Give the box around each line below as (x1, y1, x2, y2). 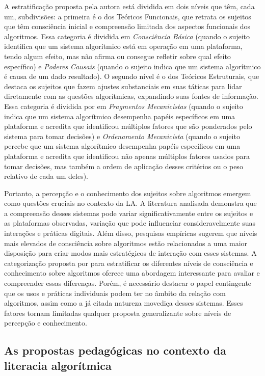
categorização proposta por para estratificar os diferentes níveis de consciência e (4, 257, 253, 268)
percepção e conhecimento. (4, 317, 87, 328)
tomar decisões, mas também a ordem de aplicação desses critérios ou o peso (4, 160, 243, 171)
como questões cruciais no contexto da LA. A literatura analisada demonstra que (4, 198, 257, 208)
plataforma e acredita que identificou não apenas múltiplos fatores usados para (4, 150, 250, 161)
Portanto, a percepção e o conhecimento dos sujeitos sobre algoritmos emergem (4, 187, 251, 198)
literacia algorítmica (4, 357, 112, 373)
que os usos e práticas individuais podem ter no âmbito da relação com (4, 287, 226, 298)
